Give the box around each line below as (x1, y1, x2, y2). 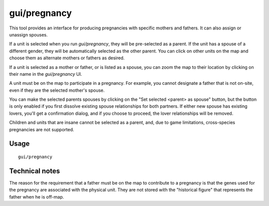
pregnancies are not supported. (9, 126, 74, 132)
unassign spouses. (9, 31, 48, 37)
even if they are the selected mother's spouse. (9, 87, 105, 93)
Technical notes (9, 167, 60, 175)
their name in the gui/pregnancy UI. (9, 71, 82, 77)
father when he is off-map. (9, 194, 64, 200)
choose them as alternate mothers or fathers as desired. (9, 55, 125, 61)
